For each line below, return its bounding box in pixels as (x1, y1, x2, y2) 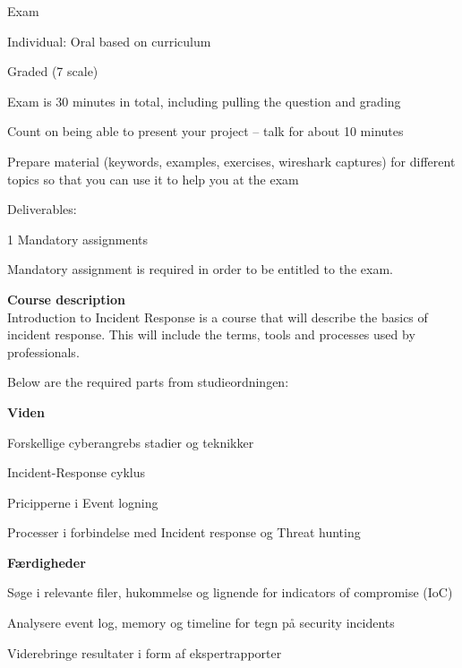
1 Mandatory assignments (7, 229, 148, 248)
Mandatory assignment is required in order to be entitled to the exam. (7, 260, 393, 278)
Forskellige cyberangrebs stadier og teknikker (7, 432, 254, 451)
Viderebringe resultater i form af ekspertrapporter (7, 643, 282, 662)
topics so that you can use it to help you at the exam (7, 169, 299, 188)
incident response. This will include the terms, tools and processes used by (7, 325, 415, 344)
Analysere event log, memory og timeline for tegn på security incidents (7, 613, 395, 632)
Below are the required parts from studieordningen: (7, 373, 289, 391)
